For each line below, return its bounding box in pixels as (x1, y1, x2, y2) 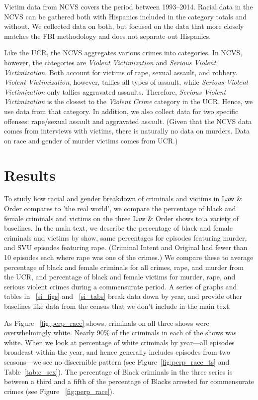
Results (4, 164, 56, 185)
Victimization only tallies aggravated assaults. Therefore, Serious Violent (4, 86, 226, 97)
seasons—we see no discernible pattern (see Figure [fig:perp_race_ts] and (4, 356, 230, 367)
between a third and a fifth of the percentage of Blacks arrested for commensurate (4, 376, 255, 387)
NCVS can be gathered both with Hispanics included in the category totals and (4, 11, 247, 21)
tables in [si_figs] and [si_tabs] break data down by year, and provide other (4, 291, 242, 301)
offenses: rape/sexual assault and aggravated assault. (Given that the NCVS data (4, 116, 252, 126)
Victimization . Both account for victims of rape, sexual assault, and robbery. (4, 67, 238, 77)
